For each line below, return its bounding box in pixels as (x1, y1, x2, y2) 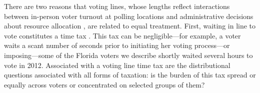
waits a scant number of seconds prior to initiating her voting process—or (4, 40, 230, 50)
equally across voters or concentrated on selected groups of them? (4, 79, 205, 89)
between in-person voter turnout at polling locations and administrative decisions (4, 10, 253, 21)
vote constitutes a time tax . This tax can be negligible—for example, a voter (4, 30, 241, 40)
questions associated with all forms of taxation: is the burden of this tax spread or (4, 69, 256, 80)
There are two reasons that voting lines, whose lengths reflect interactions (4, 1, 230, 11)
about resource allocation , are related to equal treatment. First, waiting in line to (4, 20, 256, 31)
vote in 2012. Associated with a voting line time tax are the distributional (4, 59, 230, 70)
